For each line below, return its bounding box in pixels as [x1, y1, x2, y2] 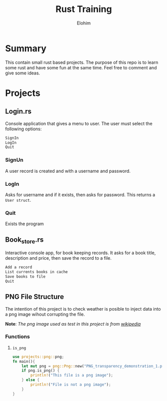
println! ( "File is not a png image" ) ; [30, 382, 111, 388]
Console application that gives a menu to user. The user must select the [5, 120, 153, 126]
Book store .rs [5, 235, 44, 245]
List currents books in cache [5, 270, 68, 275]
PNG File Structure [5, 293, 64, 301]
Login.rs [5, 107, 32, 116]
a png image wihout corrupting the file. [5, 311, 85, 317]
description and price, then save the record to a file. [5, 255, 112, 261]
